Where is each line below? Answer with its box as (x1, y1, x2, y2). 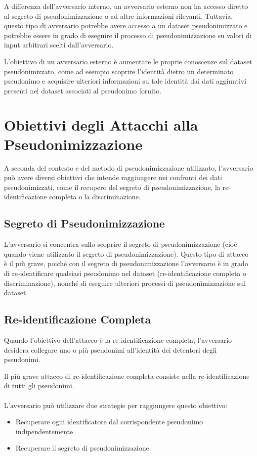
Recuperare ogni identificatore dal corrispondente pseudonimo (15, 416, 203, 427)
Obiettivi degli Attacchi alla (4, 114, 198, 135)
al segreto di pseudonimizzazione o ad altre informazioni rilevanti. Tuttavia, (4, 10, 233, 21)
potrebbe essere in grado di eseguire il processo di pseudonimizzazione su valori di (4, 30, 252, 40)
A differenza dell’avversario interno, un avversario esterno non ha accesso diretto (4, 1, 248, 11)
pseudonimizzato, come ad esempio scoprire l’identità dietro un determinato (4, 66, 234, 76)
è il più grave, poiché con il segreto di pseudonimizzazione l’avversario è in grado (4, 258, 248, 269)
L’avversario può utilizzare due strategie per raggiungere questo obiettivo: (4, 400, 227, 410)
